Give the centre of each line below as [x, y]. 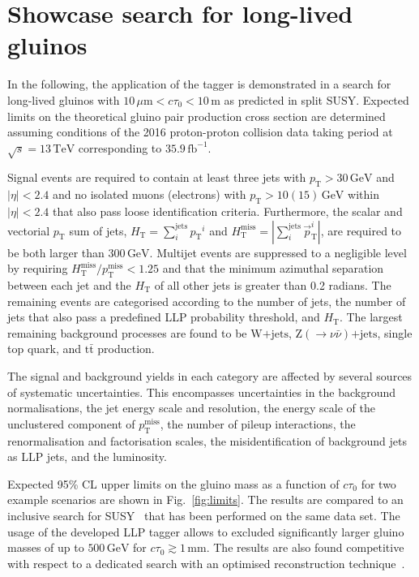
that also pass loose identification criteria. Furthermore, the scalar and [227, 211]
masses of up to [46, 547]
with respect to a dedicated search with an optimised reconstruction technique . [206, 563]
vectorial [29, 230]
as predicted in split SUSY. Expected [316, 99]
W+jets [269, 334]
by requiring [38, 268]
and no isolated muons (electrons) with [149, 194]
